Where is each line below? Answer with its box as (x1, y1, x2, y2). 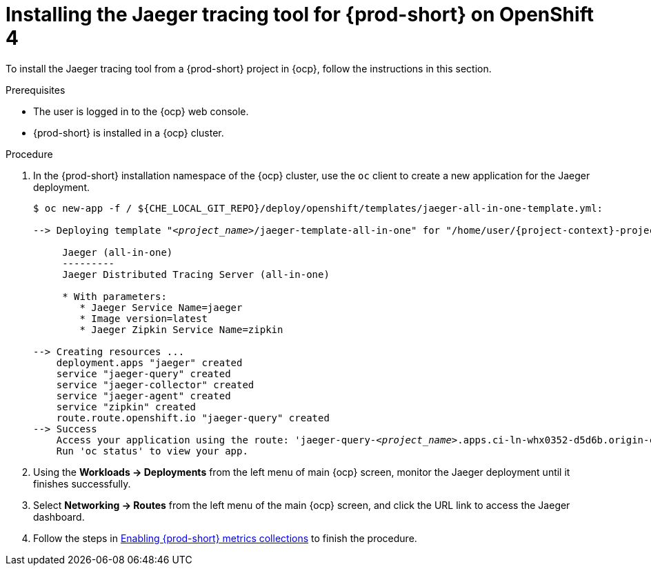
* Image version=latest (79, 312, 208, 324)
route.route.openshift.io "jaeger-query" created (56, 412, 330, 423)
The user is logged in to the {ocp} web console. (33, 105, 249, 117)
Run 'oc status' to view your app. (56, 445, 248, 457)
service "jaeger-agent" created (56, 390, 231, 401)
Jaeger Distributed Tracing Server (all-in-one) (62, 268, 330, 280)
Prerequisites (6, 83, 66, 96)
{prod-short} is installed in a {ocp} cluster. (33, 126, 224, 139)
